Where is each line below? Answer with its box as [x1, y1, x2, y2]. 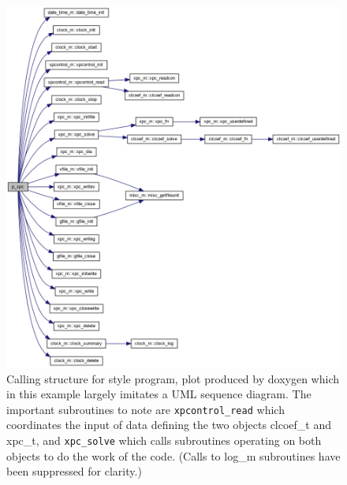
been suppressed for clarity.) [6, 463, 142, 479]
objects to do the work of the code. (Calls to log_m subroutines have [6, 447, 341, 464]
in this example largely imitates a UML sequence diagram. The [6, 386, 312, 402]
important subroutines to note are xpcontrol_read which [6, 401, 285, 417]
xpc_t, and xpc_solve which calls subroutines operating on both [6, 432, 322, 449]
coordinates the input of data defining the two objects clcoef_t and [6, 416, 332, 433]
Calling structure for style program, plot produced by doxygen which [6, 370, 339, 386]
